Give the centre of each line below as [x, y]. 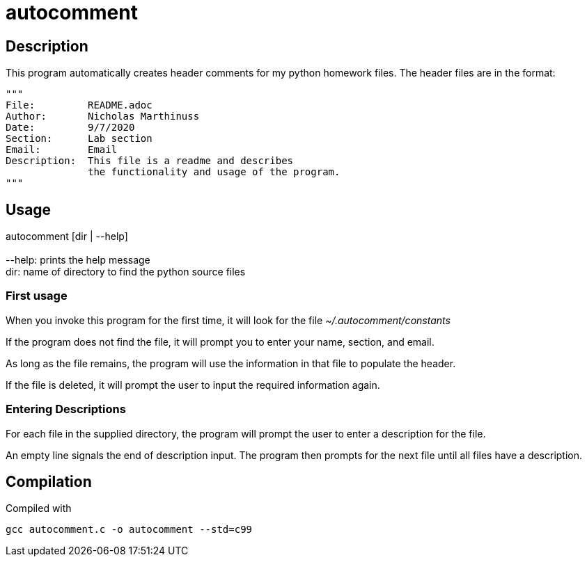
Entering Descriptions [66, 409]
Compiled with [39, 508]
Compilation [49, 481]
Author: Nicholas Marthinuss [103, 117]
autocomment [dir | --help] [67, 236]
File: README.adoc [79, 105]
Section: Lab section [79, 139]
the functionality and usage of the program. [214, 172]
